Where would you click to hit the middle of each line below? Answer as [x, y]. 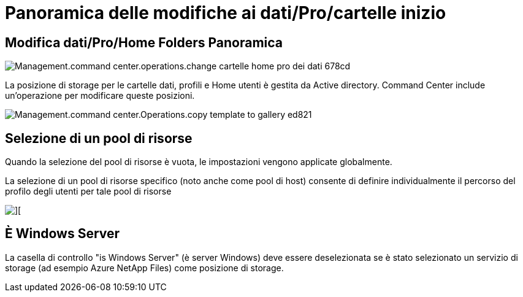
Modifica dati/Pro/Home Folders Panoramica [144, 42]
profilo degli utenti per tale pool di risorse [88, 191]
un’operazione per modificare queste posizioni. [100, 96]
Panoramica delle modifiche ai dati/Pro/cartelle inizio [226, 13]
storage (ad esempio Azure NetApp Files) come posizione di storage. [144, 268]
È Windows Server [63, 234]
